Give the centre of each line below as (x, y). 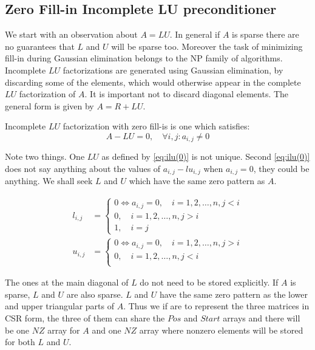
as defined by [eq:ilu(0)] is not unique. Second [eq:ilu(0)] (206, 156)
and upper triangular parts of (59, 306)
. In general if (195, 34)
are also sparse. (95, 294)
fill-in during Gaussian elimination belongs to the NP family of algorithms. (144, 58)
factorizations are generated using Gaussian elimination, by (173, 70)
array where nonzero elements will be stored (221, 330)
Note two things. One (45, 156)
